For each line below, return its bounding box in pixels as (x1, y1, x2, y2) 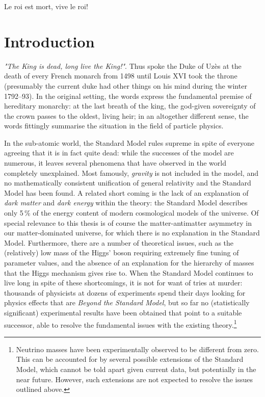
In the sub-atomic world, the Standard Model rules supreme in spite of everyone (4, 137, 254, 148)
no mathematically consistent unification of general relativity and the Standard (4, 177, 251, 188)
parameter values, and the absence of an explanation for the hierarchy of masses (4, 257, 254, 268)
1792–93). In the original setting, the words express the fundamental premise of (4, 90, 252, 101)
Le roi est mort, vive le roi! (4, 1, 88, 11)
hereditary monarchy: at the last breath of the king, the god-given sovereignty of (4, 100, 256, 111)
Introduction (4, 31, 95, 51)
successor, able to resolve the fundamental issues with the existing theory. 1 (4, 317, 237, 330)
